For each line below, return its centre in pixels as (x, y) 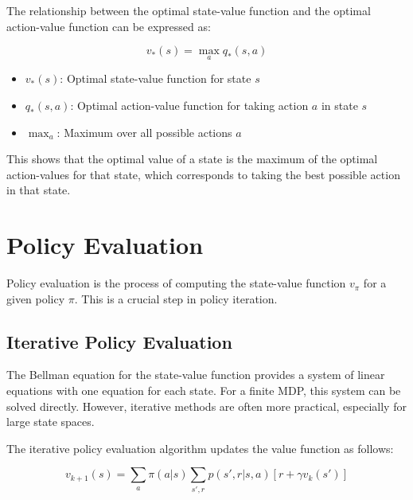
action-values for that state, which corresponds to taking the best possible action (203, 174)
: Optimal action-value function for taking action (189, 105)
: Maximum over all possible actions (144, 132)
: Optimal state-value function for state (156, 78)
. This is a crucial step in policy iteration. (176, 298)
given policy (36, 298)
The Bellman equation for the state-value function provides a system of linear (196, 375)
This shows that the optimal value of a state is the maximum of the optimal (192, 159)
